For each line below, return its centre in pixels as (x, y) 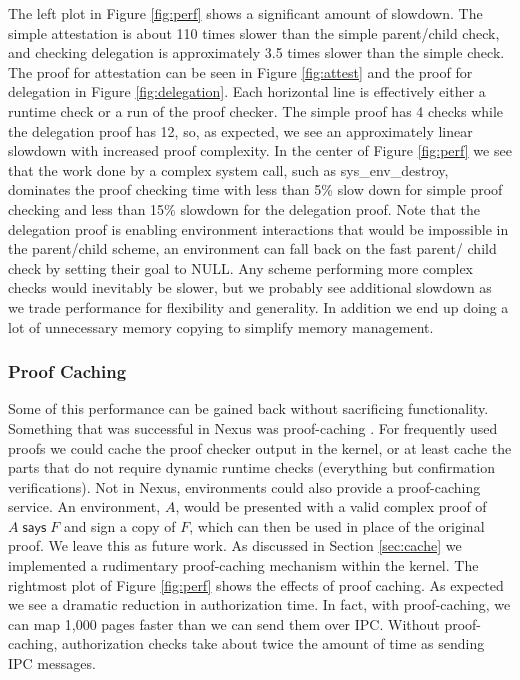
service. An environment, (84, 506)
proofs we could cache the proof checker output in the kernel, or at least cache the (260, 447)
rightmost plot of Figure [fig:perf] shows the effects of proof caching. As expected (256, 584)
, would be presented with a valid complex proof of (331, 506)
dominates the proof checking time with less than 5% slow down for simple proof (255, 189)
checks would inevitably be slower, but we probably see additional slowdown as (250, 287)
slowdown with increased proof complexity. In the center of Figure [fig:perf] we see (260, 150)
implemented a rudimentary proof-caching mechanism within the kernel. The (243, 565)
